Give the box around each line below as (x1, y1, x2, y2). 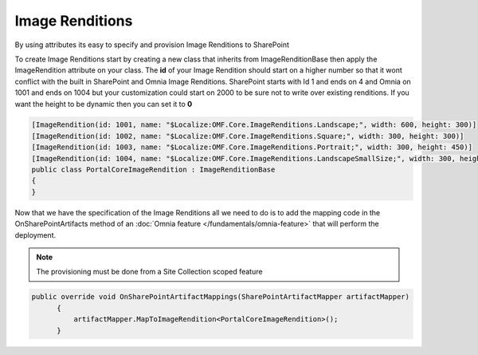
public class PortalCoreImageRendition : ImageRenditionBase (31, 165, 276, 175)
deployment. (14, 230, 56, 239)
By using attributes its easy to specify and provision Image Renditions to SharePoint (14, 40, 290, 49)
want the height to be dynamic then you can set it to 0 (14, 99, 193, 108)
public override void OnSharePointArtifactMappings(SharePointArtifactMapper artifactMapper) (31, 292, 410, 302)
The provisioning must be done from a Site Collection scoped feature (36, 267, 263, 277)
